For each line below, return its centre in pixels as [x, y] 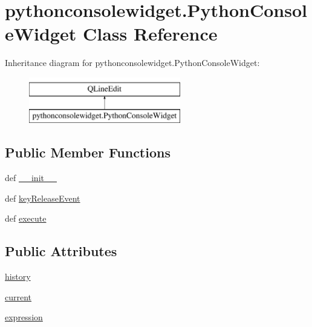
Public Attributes [61, 251]
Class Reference [150, 34]
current [18, 296]
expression [24, 317]
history [18, 276]
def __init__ [31, 178]
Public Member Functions [88, 152]
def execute [26, 218]
